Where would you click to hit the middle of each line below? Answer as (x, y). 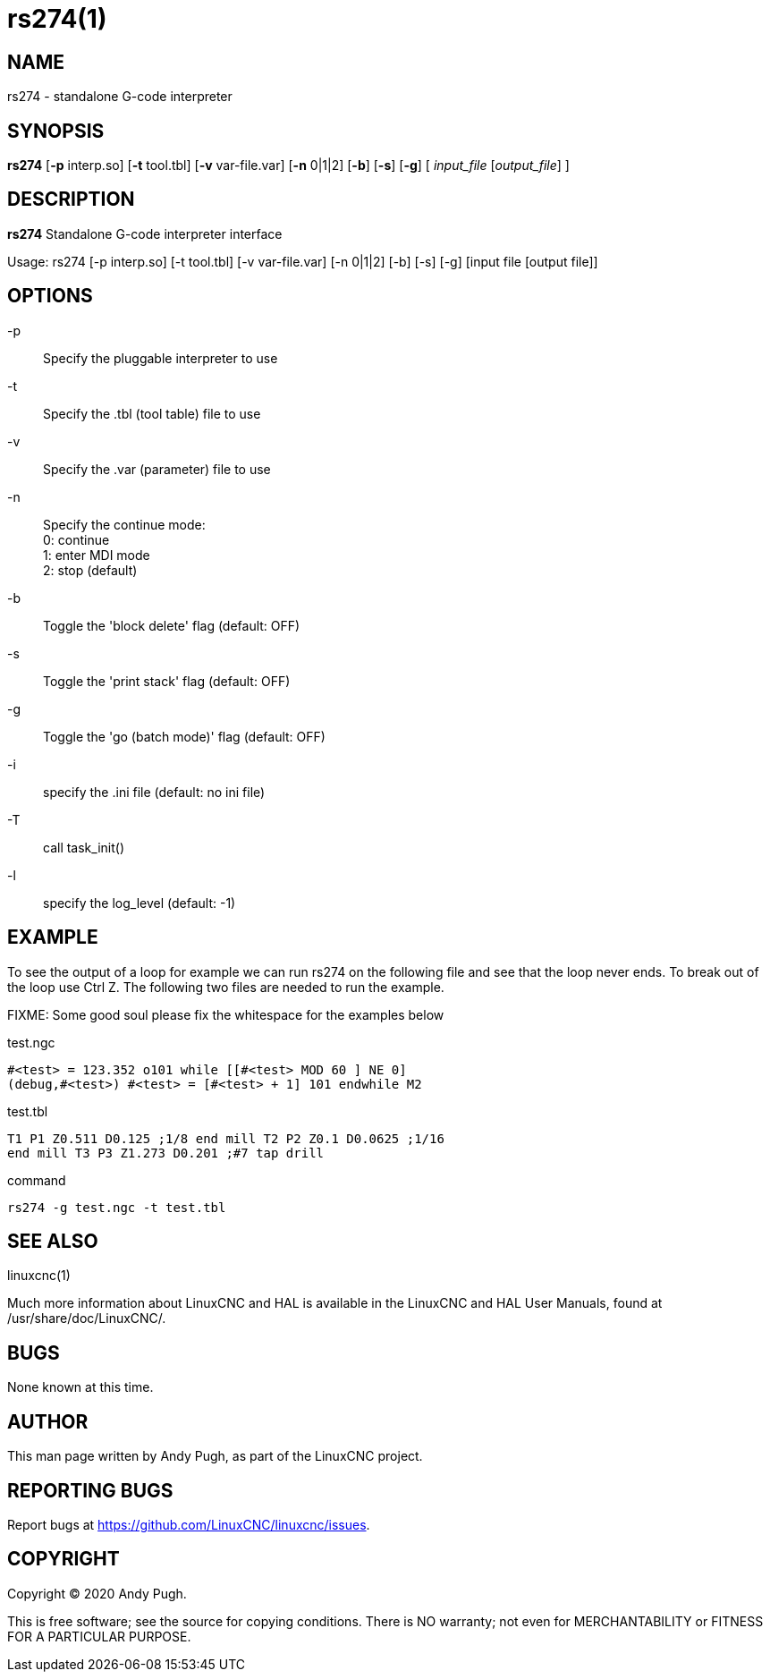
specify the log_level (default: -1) (140, 903)
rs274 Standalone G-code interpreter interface (145, 233)
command (37, 1180)
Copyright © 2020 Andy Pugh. (97, 1593)
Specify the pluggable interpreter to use (161, 358)
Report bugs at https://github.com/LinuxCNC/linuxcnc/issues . (189, 1524)
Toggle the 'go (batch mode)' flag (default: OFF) (184, 736)
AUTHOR (48, 1421)
